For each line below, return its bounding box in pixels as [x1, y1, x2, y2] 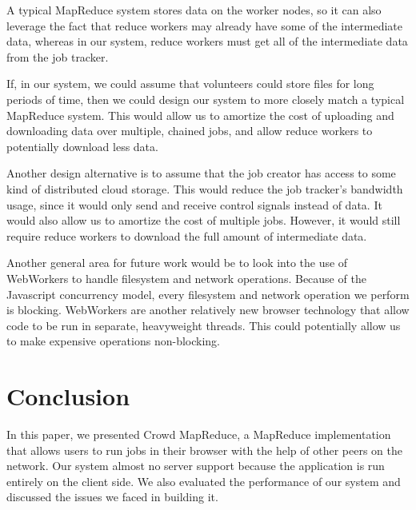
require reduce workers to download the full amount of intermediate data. [6, 227, 367, 244]
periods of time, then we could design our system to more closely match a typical [6, 90, 405, 107]
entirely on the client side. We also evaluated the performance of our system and [6, 472, 401, 489]
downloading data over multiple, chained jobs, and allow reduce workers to [6, 122, 373, 139]
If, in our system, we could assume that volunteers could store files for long [6, 75, 374, 92]
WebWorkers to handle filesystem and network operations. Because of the [6, 269, 366, 286]
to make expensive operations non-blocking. [6, 333, 220, 349]
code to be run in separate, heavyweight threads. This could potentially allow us [6, 317, 401, 333]
